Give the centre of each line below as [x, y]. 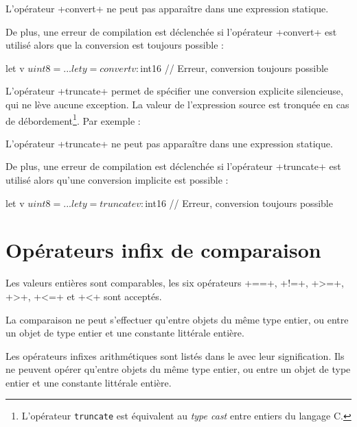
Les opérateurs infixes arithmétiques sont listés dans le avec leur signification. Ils [175, 355]
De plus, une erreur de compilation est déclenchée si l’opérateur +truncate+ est [173, 166]
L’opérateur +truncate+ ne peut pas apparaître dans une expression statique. [169, 143]
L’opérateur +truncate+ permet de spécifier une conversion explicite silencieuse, [174, 91]
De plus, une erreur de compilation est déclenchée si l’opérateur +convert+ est [171, 31]
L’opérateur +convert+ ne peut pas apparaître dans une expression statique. [167, 8]
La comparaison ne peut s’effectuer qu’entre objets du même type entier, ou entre [177, 319]
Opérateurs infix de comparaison [163, 250]
